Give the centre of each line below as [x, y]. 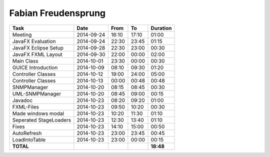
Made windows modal [38, 113]
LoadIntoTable [29, 139]
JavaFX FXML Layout [37, 54]
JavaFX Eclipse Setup [38, 47]
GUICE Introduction [35, 67]
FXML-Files [26, 106]
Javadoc [22, 100]
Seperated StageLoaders [42, 120]
